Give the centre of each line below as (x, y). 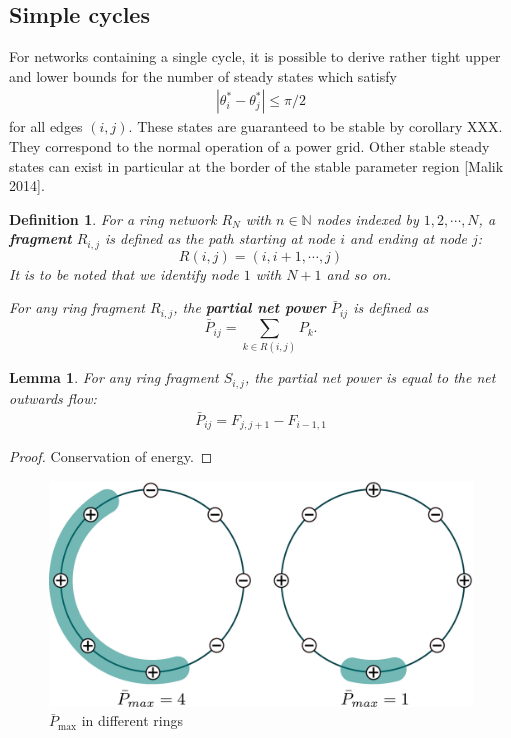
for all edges (46, 126)
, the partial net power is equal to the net (370, 377)
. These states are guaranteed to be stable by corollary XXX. (315, 126)
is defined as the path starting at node (220, 238)
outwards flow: (53, 397)
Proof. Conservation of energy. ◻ (111, 456)
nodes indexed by (367, 218)
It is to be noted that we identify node (124, 273)
